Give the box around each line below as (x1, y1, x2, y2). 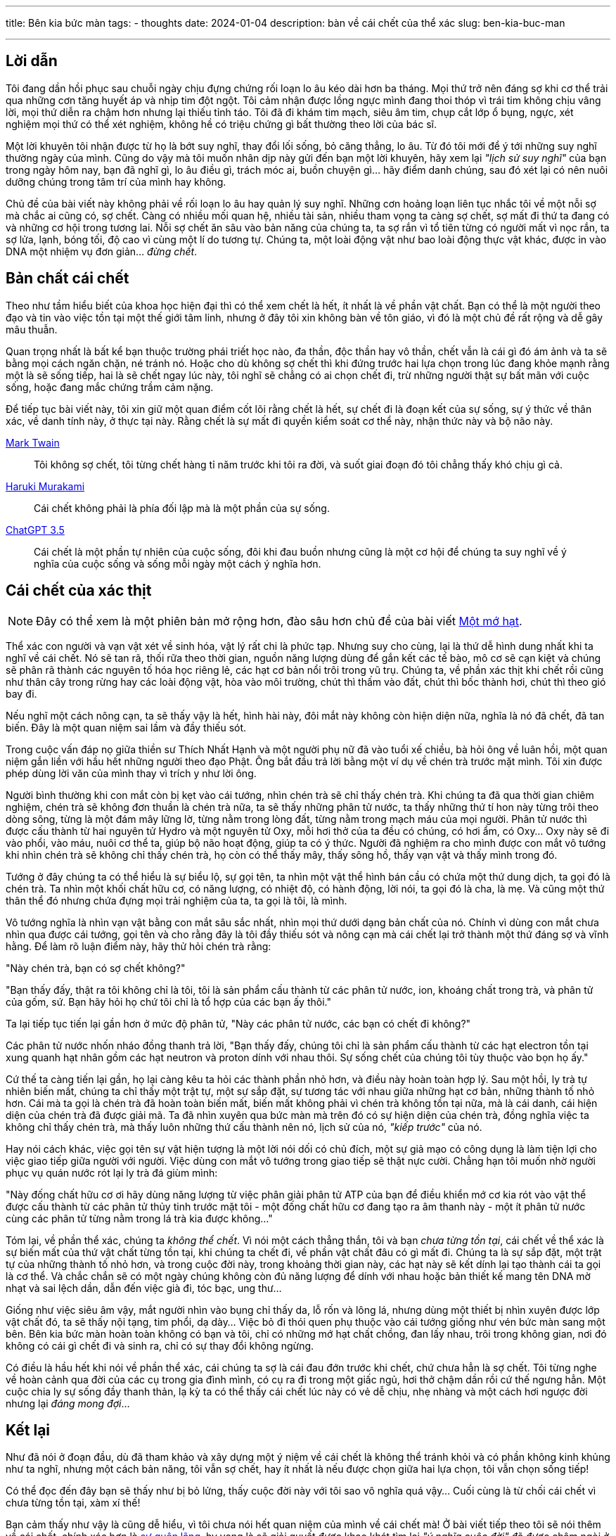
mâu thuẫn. (6, 323, 58, 335)
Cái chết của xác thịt (6, 582, 152, 600)
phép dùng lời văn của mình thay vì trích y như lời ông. (6, 767, 257, 779)
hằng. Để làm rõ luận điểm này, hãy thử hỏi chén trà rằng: (6, 940, 271, 952)
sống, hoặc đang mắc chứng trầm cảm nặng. (6, 380, 214, 393)
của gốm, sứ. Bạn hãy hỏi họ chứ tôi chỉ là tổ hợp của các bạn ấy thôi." (6, 995, 331, 1008)
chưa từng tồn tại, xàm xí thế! (6, 1497, 141, 1509)
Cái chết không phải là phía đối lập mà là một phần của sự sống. (34, 501, 330, 514)
